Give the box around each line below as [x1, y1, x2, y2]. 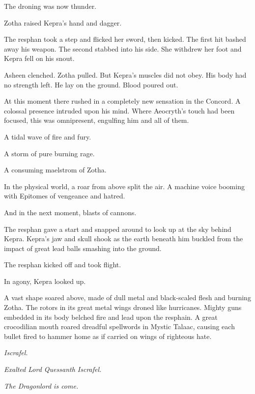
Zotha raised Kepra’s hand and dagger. [4, 17, 122, 28]
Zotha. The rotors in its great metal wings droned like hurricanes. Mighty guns [4, 302, 242, 312]
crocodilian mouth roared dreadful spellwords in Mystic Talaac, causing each [4, 321, 235, 332]
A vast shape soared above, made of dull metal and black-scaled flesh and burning [4, 292, 251, 303]
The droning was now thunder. [4, 1, 97, 11]
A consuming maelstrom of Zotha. [4, 165, 107, 175]
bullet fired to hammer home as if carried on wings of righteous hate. [4, 331, 212, 341]
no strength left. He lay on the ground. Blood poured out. [4, 79, 178, 89]
